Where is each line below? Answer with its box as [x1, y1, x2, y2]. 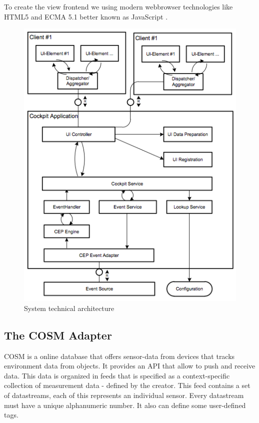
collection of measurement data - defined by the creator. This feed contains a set [4, 380, 250, 390]
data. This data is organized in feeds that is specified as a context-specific [4, 370, 230, 380]
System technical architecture [24, 302, 114, 313]
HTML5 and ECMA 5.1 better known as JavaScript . [4, 11, 168, 21]
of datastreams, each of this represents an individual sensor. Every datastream [4, 389, 244, 400]
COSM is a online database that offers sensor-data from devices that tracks [4, 350, 235, 361]
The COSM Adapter [4, 327, 112, 342]
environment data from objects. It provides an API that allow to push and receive [4, 360, 255, 371]
